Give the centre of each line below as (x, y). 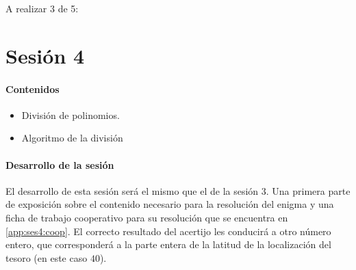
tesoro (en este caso (47, 257)
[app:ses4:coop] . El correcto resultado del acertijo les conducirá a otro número (168, 231)
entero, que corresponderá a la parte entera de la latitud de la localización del (168, 244)
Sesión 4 (45, 55)
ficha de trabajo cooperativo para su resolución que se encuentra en (147, 217)
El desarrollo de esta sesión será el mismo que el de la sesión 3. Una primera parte (178, 190)
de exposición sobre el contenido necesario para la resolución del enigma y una (170, 204)
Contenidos (33, 89)
